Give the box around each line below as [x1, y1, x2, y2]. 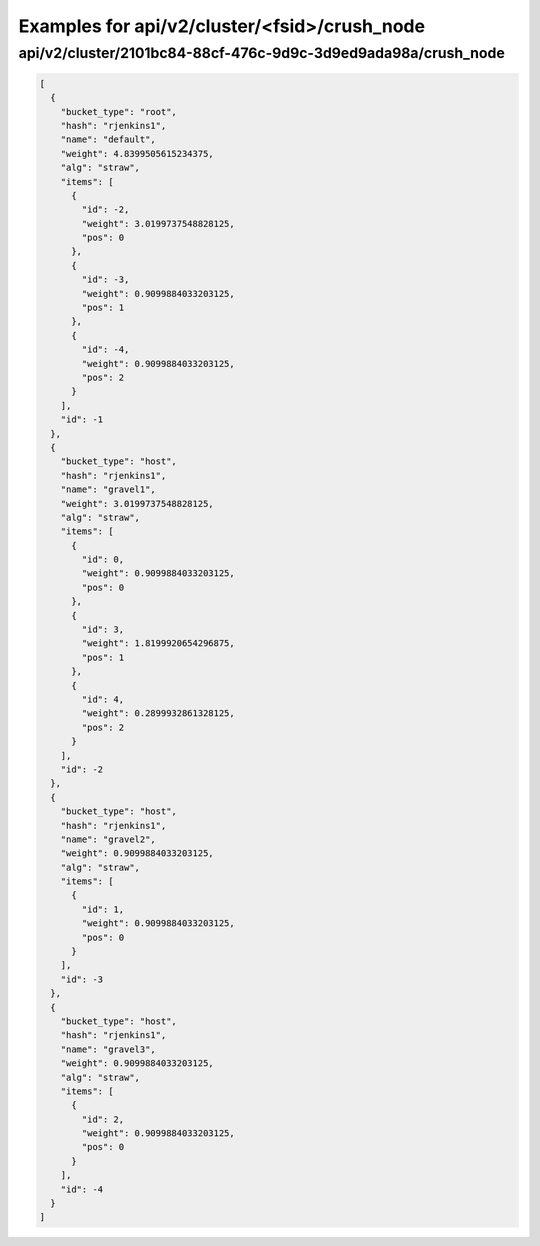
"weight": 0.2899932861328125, [81, 708, 235, 719]
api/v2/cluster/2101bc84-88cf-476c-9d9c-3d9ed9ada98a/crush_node [18, 44, 505, 62]
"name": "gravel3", [60, 1043, 157, 1055]
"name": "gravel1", [60, 484, 157, 495]
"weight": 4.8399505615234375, [60, 148, 214, 159]
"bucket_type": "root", [60, 106, 177, 117]
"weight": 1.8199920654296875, [81, 638, 235, 649]
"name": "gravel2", [60, 833, 157, 845]
